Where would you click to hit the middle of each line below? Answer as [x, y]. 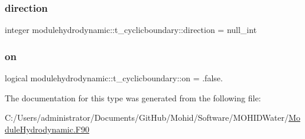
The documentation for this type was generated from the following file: [133, 97]
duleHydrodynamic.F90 [47, 129]
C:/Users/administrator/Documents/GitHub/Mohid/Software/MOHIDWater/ [147, 118]
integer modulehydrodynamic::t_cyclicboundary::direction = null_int [131, 30]
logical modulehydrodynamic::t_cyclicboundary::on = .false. [114, 78]
